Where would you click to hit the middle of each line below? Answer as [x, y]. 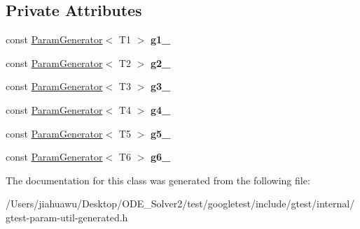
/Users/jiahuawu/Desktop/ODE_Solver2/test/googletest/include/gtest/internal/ [180, 204]
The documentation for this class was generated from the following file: [158, 180]
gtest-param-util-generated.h [67, 217]
